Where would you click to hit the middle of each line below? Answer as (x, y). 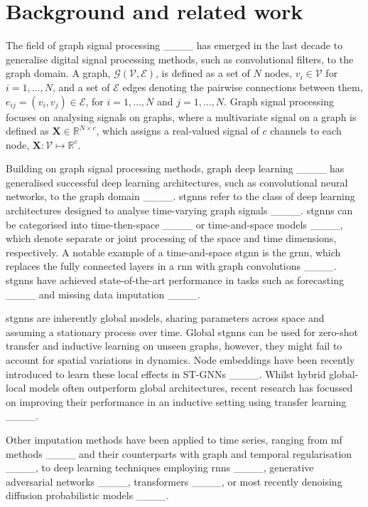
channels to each (306, 131)
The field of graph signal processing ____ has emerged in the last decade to (174, 45)
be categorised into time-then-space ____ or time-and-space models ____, (174, 224)
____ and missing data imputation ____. (103, 294)
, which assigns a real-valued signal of (178, 131)
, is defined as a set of (203, 73)
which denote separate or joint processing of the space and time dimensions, (171, 238)
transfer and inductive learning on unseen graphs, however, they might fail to (174, 346)
